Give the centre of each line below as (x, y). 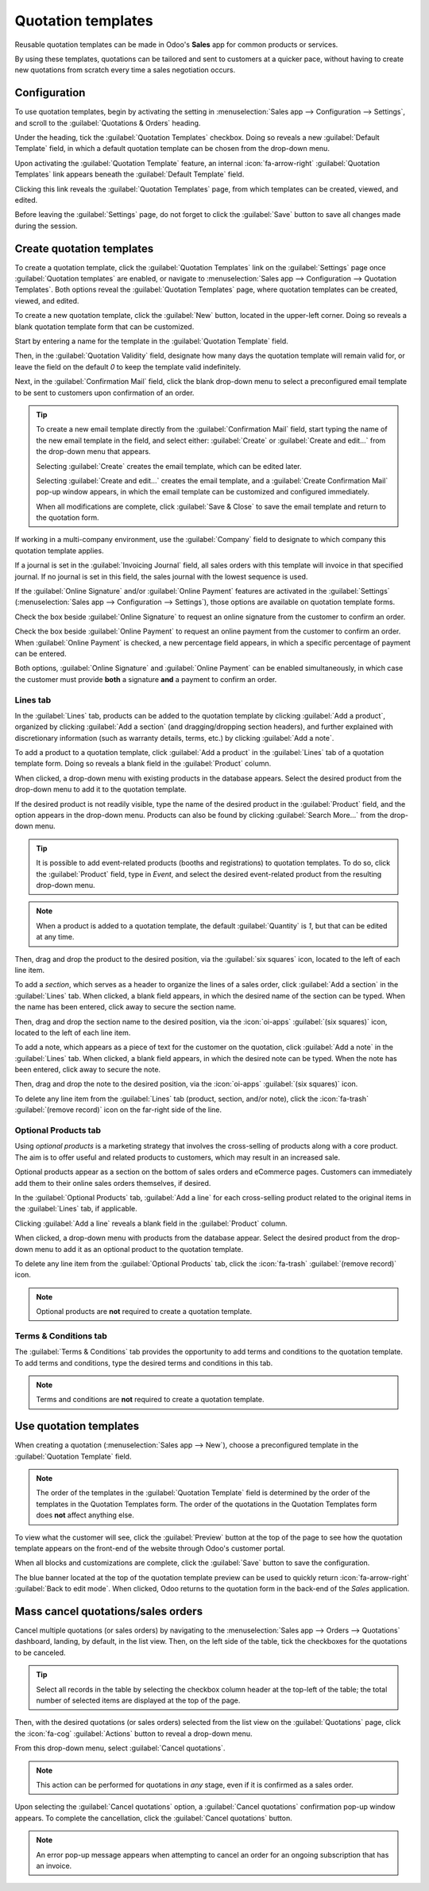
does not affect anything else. (85, 1515)
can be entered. (41, 653)
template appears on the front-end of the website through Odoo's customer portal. (150, 1548)
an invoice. (54, 1866)
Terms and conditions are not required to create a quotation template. (150, 1400)
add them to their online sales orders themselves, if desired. (113, 1183)
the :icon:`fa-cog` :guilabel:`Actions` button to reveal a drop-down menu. (134, 1734)
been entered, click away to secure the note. (88, 1070)
